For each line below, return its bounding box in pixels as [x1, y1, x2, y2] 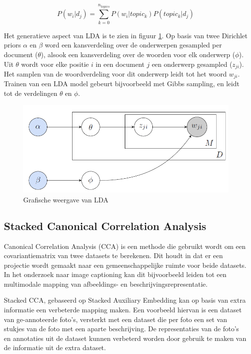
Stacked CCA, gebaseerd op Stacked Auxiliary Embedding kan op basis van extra [4, 295, 246, 305]
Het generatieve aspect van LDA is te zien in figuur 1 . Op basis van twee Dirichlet [4, 30, 248, 40]
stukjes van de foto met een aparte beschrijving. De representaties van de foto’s [4, 323, 239, 334]
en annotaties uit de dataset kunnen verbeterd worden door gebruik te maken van [4, 333, 247, 343]
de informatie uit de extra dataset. [4, 342, 106, 353]
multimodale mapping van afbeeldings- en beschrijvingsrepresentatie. [4, 278, 208, 289]
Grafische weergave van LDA [23, 194, 108, 204]
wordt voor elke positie [21, 59, 89, 69]
